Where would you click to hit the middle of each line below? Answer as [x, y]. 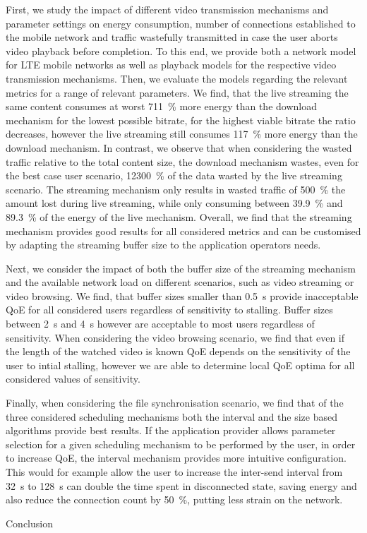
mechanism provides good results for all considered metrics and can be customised [183, 230]
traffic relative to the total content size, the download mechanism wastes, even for [182, 161]
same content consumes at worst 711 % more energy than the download [161, 106]
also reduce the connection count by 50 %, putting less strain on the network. [174, 499]
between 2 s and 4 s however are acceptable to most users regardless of [160, 324]
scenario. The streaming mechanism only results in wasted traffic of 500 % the [176, 189]
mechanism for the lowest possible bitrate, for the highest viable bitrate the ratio [181, 120]
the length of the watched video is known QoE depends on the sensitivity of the [178, 351]
